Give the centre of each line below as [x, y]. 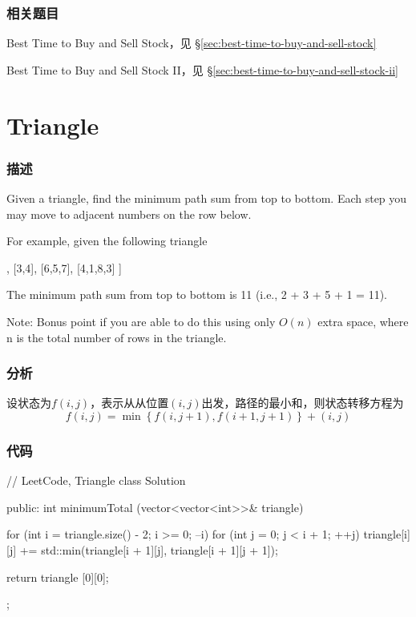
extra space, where [363, 321]
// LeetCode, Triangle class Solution [96, 480]
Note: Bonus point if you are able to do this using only [141, 321]
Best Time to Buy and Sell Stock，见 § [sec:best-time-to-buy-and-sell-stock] [192, 43]
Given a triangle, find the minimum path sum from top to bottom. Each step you [207, 198]
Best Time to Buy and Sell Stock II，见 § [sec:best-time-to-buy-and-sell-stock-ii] [202, 69]
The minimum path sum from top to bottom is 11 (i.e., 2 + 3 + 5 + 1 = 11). [197, 294]
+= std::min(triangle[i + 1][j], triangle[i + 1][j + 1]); [149, 549]
